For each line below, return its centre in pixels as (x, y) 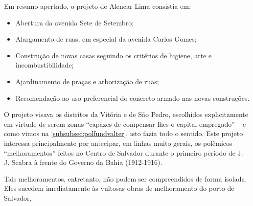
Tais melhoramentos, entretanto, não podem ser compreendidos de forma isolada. (126, 178)
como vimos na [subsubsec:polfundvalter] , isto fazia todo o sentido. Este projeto (124, 133)
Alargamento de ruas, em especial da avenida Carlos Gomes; (106, 39)
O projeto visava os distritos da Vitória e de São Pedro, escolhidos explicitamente (126, 114)
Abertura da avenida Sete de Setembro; (75, 22)
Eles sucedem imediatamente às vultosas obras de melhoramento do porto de (119, 188)
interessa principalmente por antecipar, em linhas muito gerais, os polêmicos (118, 143)
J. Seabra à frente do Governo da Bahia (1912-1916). (83, 162)
